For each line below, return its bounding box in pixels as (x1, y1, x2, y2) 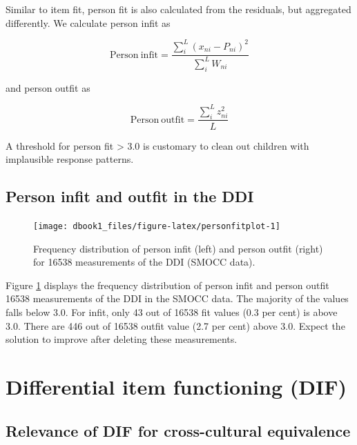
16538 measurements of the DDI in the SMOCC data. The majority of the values (6, 291, 349, 306)
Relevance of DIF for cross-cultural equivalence (6, 419, 351, 441)
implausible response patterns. (6, 152, 134, 166)
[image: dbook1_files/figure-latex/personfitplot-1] (33, 221, 280, 231)
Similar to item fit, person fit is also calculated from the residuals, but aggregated (6, 2, 351, 16)
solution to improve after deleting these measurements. (6, 332, 238, 346)
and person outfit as (6, 80, 90, 95)
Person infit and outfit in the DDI (6, 186, 254, 207)
